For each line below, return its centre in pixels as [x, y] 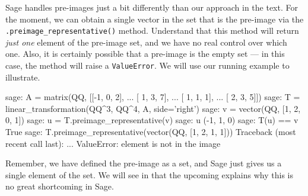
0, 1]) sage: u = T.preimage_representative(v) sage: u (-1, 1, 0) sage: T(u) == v [152, 120]
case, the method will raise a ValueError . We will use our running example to [147, 65]
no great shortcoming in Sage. [60, 186]
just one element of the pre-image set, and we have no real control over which [146, 42]
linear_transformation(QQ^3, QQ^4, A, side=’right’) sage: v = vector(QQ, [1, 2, [153, 108]
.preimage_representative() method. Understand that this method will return [152, 30]
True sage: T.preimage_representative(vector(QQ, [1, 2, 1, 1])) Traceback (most [151, 132]
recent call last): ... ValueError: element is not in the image [113, 143]
